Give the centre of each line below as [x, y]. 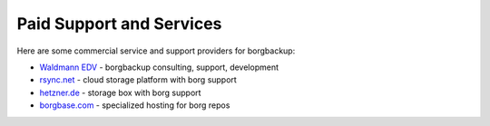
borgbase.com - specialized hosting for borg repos [135, 105]
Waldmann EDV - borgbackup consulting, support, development [159, 67]
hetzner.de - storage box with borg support [120, 92]
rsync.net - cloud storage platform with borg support [138, 80]
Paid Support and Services [119, 24]
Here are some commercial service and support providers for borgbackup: [156, 51]
